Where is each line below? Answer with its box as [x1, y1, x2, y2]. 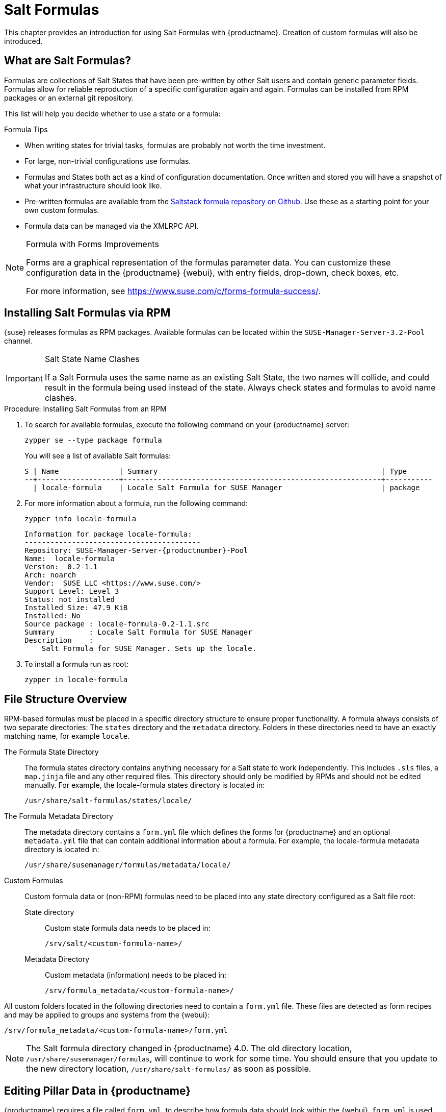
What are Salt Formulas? [4, 54, 131, 67]
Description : [24, 636, 93, 645]
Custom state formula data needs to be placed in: [45, 924, 211, 933]
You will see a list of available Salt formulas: [24, 451, 171, 461]
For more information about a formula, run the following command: [24, 499, 248, 508]
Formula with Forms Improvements [26, 238, 159, 249]
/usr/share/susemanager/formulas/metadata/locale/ [24, 861, 231, 869]
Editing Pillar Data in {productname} [4, 1084, 191, 1097]
